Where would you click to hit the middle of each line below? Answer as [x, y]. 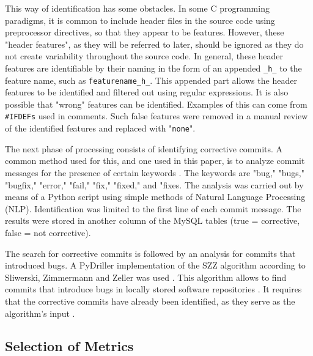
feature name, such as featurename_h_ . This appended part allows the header [151, 80]
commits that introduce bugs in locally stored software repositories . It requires [153, 289]
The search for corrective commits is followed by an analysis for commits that [150, 253]
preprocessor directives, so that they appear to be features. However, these [145, 32]
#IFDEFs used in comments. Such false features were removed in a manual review [156, 116]
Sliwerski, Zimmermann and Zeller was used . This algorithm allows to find [146, 277]
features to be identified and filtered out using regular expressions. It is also [147, 92]
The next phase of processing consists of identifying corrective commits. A [144, 148]
